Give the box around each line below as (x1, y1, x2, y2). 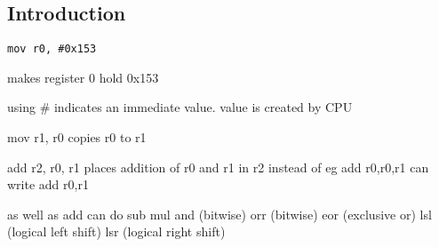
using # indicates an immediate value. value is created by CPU (7, 98, 353, 116)
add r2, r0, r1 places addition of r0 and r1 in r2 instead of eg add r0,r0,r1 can (7, 157, 429, 176)
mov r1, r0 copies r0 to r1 (7, 128, 147, 147)
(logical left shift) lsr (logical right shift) (7, 222, 226, 241)
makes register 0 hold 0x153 (7, 68, 159, 86)
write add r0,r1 (7, 175, 89, 194)
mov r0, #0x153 (7, 43, 97, 56)
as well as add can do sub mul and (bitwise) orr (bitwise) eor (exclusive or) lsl (7, 204, 432, 223)
